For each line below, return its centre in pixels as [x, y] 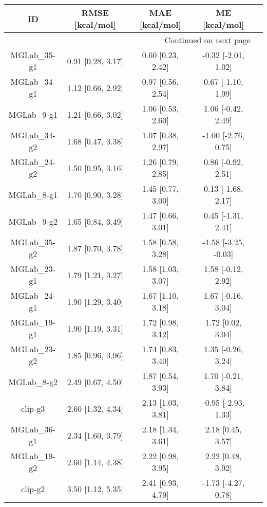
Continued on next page [207, 40]
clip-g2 [33, 488]
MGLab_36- [33, 429]
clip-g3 [33, 408]
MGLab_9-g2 [33, 221]
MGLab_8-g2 [33, 382]
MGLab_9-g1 [33, 114]
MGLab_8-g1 [33, 194]
